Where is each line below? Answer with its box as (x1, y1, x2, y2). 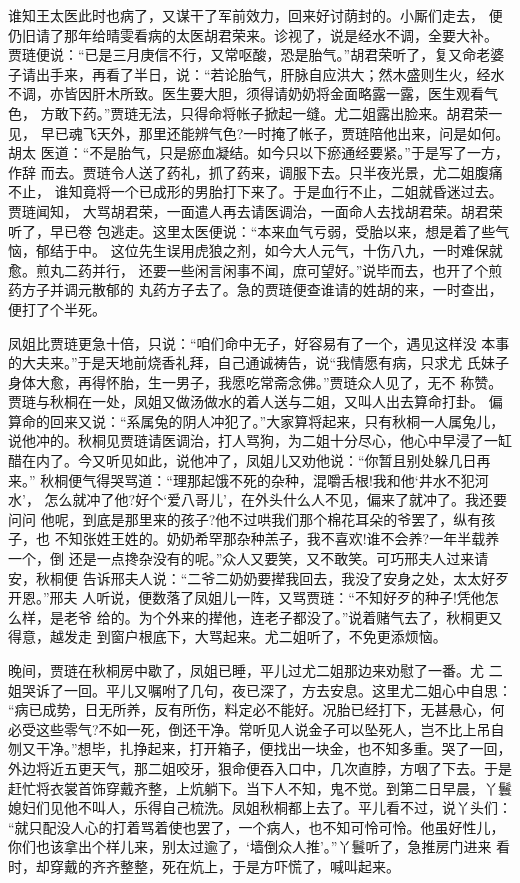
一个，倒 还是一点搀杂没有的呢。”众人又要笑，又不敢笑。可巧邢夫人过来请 (8, 548, 489, 569)
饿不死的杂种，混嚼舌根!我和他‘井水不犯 (214, 469, 475, 490)
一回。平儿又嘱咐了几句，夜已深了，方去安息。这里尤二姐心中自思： (63, 679, 512, 700)
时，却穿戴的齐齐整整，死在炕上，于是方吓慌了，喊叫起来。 (8, 855, 400, 876)
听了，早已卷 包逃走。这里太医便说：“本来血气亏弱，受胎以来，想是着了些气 (8, 220, 510, 241)
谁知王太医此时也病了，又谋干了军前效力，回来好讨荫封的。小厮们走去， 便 (8, 5, 503, 25)
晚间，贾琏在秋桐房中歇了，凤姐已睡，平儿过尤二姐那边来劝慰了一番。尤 (8, 660, 484, 680)
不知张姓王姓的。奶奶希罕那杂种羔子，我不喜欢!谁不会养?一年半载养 (54, 528, 500, 549)
